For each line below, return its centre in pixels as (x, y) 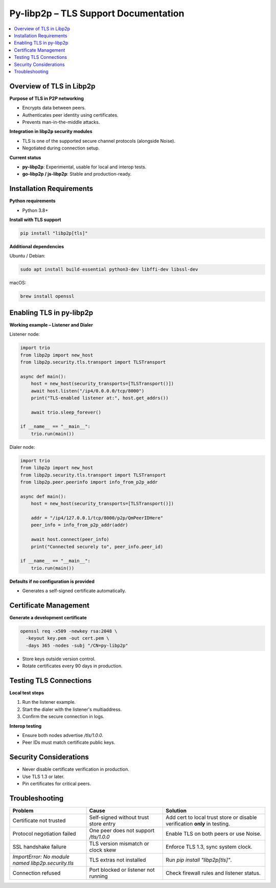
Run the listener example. (49, 702)
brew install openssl (47, 296)
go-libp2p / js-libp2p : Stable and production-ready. (77, 174)
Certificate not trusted (39, 820)
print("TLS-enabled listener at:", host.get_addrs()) (100, 398)
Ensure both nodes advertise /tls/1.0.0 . (63, 735)
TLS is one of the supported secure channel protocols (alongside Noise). (99, 141)
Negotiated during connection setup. (61, 148)
